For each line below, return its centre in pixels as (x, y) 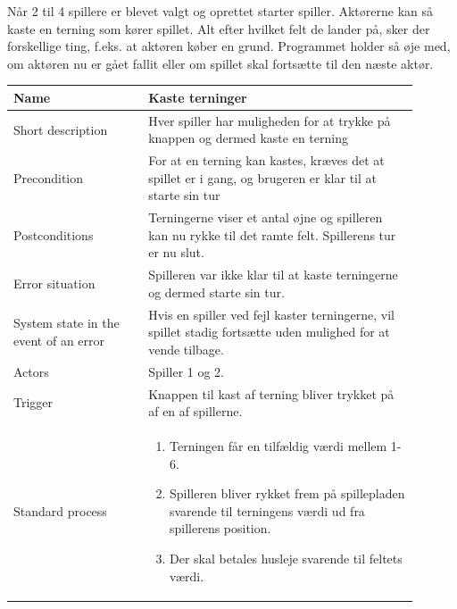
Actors (31, 371)
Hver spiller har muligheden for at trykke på (270, 120)
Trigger (33, 402)
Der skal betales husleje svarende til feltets (286, 558)
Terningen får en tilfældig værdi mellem (278, 445)
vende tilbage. (186, 349)
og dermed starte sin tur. (216, 292)
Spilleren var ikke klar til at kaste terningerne (273, 275)
